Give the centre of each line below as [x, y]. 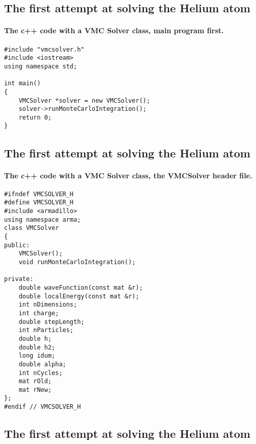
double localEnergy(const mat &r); [79, 296]
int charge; [39, 313]
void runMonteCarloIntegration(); [77, 262]
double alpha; [42, 364]
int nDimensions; [48, 305]
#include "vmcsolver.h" [44, 49]
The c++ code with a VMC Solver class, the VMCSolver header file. [128, 175]
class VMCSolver [32, 228]
